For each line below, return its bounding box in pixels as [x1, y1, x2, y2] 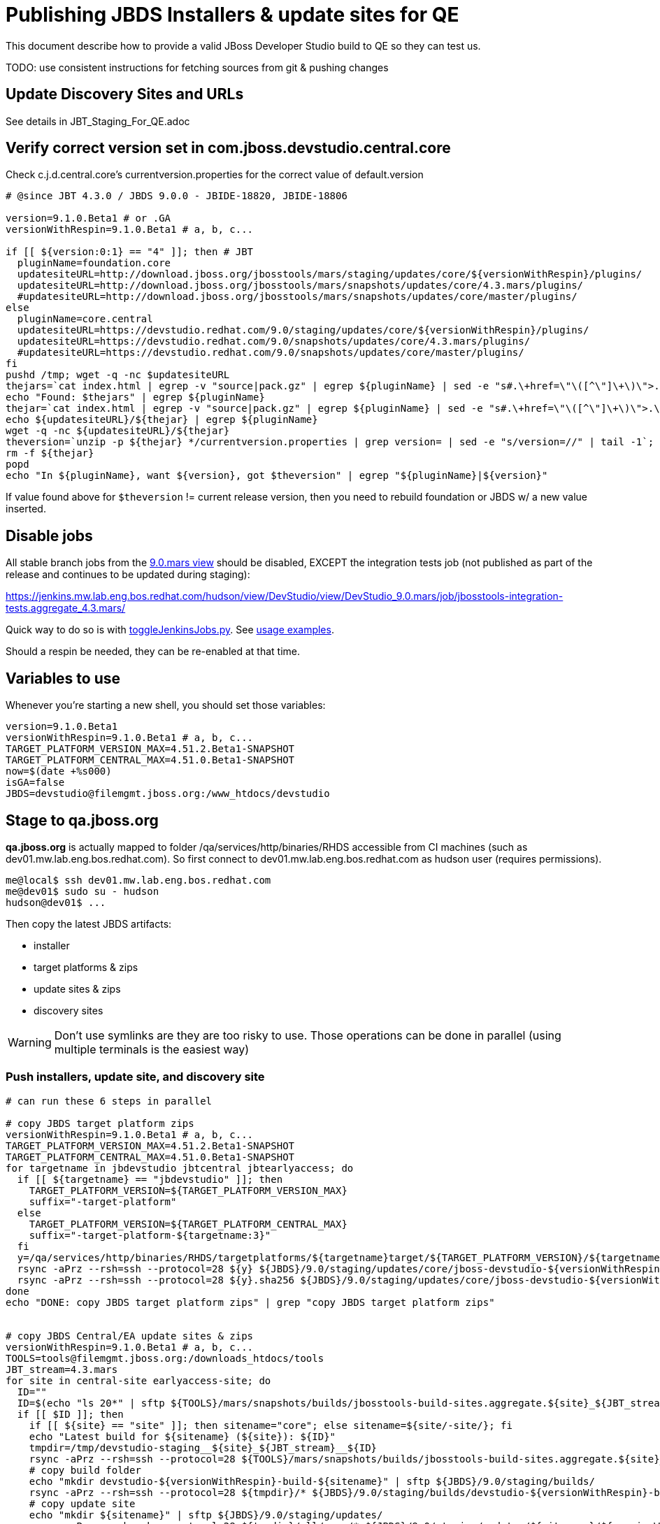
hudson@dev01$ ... [6, 896, 106, 908]
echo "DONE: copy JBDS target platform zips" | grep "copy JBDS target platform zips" [6, 1296, 495, 1308]
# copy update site [29, 1497, 136, 1509]
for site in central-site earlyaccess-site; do [6, 1374, 271, 1386]
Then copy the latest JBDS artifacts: [6, 917, 172, 930]
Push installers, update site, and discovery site [6, 1070, 265, 1084]
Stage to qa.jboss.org [6, 811, 159, 829]
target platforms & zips [34, 961, 138, 973]
